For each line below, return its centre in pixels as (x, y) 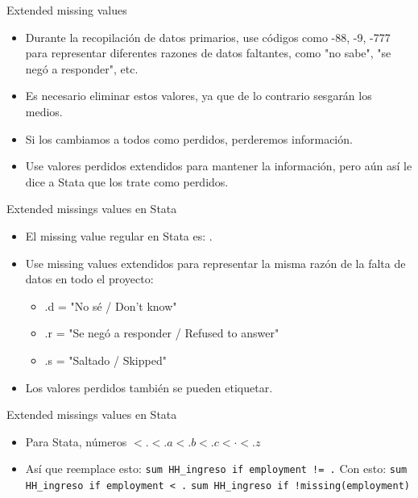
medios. (44, 111)
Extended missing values (67, 10)
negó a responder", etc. (82, 68)
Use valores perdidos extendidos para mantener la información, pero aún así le (219, 166)
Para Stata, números (76, 441)
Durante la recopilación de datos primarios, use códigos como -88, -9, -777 (208, 37)
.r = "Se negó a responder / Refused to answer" (162, 333)
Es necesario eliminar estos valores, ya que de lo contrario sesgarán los (199, 96)
